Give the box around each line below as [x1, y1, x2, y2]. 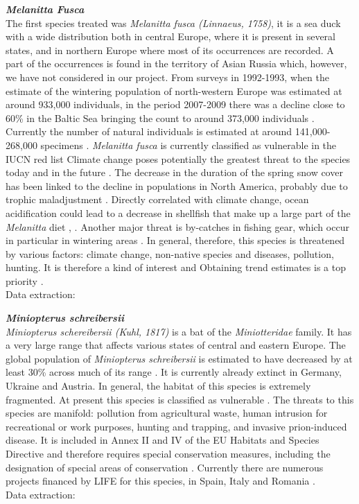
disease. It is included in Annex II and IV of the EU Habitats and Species [6, 433, 319, 447]
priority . [6, 273, 44, 288]
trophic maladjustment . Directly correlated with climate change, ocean [6, 192, 309, 207]
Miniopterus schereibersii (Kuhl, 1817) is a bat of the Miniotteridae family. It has [6, 324, 352, 338]
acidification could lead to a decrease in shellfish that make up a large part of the [6, 205, 351, 220]
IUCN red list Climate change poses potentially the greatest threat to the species [6, 151, 351, 166]
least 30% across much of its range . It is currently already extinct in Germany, [6, 365, 342, 379]
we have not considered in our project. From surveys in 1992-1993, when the [6, 69, 329, 84]
